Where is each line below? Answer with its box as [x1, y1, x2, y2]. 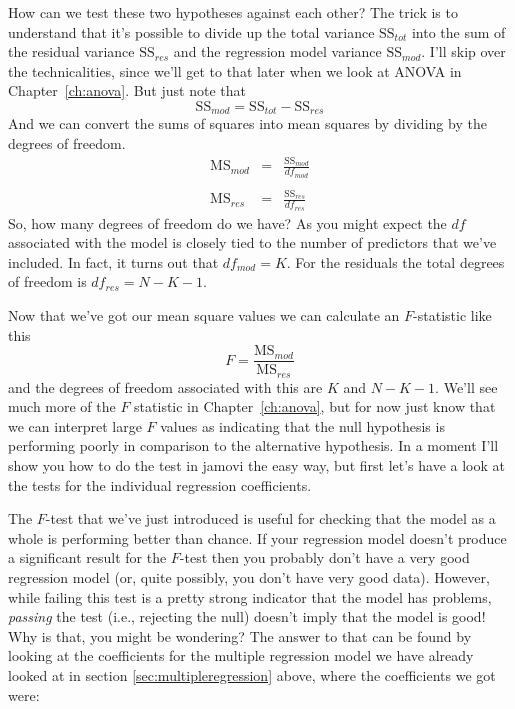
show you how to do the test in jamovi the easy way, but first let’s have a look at [8, 455, 505, 476]
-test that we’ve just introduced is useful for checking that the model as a [45, 508, 496, 529]
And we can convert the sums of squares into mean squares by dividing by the [8, 113, 487, 134]
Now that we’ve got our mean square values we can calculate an [8, 304, 400, 325]
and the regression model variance [173, 41, 382, 62]
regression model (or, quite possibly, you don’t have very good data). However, [8, 567, 490, 588]
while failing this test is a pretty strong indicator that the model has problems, [8, 586, 492, 607]
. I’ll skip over [421, 41, 506, 62]
